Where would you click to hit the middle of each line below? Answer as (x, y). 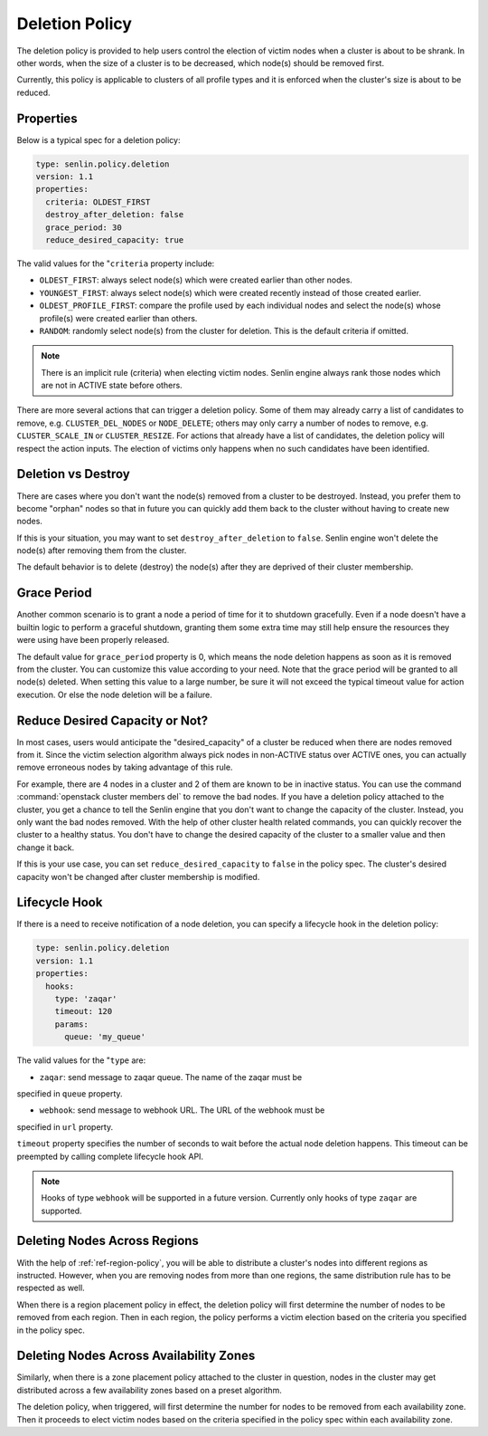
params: (72, 1024)
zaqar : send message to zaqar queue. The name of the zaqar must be (171, 1077)
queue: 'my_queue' (105, 1037)
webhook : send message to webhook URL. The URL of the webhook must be (182, 1110)
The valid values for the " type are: (81, 1060)
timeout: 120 (84, 1011)
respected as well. (51, 1288)
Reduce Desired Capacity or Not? (112, 720)
